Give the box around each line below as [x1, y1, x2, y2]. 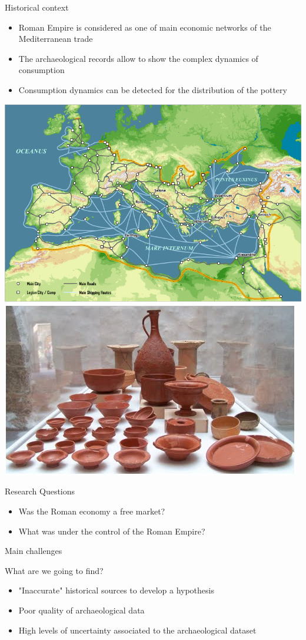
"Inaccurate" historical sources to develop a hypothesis [18, 584, 214, 596]
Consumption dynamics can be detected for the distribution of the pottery [18, 83, 287, 95]
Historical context [5, 1, 69, 13]
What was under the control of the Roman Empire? [18, 524, 205, 537]
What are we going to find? [5, 564, 104, 576]
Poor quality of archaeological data [18, 603, 145, 616]
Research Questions [5, 485, 75, 497]
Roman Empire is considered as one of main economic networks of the [18, 21, 271, 33]
